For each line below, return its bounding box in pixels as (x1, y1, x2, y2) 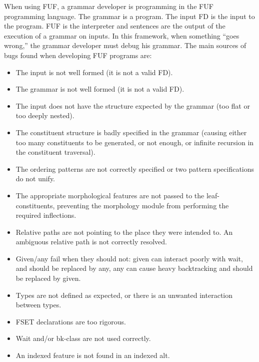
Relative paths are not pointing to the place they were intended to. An (15, 226, 233, 237)
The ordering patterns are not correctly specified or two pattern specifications (15, 163, 254, 174)
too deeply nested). (15, 110, 74, 121)
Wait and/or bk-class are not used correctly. (15, 333, 151, 343)
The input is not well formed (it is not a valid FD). (15, 67, 173, 77)
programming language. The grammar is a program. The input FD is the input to (4, 11, 255, 21)
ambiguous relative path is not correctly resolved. (15, 236, 167, 247)
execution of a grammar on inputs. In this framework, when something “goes (4, 30, 239, 41)
